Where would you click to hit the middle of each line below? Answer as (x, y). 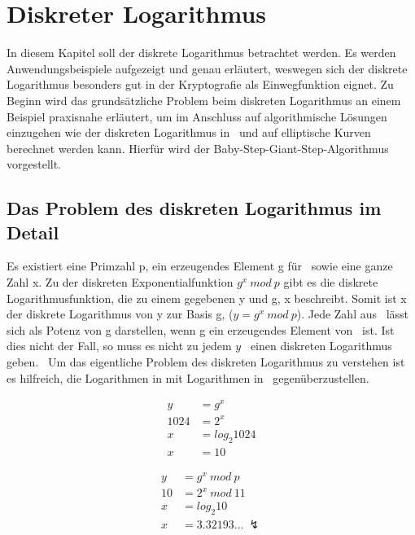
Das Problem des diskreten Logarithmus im (194, 208)
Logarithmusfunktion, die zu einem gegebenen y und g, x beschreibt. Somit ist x (207, 298)
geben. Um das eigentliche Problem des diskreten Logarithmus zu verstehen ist (206, 362)
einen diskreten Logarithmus (321, 346)
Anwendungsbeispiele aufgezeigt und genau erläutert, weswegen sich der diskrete (207, 68)
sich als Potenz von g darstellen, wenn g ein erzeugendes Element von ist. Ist (201, 329)
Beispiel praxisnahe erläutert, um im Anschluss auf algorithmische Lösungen (197, 116)
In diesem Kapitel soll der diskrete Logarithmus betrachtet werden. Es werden (201, 53)
